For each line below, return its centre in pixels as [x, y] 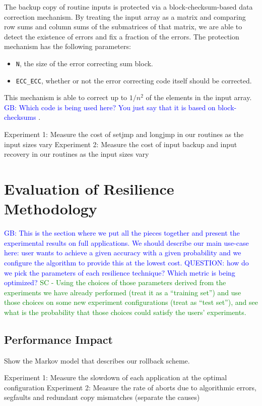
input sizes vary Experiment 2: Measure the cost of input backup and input [121, 144]
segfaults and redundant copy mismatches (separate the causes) [102, 397]
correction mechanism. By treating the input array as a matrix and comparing [125, 16]
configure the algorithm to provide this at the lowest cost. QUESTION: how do [126, 262]
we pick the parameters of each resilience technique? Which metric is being [120, 272]
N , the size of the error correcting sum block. [84, 63]
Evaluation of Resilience [89, 189]
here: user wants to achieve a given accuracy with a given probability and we [123, 253]
